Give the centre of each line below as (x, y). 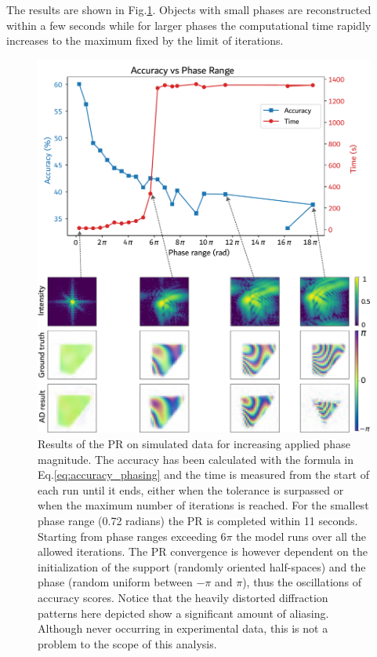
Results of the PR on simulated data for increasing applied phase (194, 443)
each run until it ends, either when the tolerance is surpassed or (191, 489)
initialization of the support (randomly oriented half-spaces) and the (202, 566)
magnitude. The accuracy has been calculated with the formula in (196, 459)
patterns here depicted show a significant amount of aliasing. (183, 613)
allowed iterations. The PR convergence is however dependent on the (203, 551)
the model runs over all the (301, 536)
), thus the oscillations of (302, 582)
